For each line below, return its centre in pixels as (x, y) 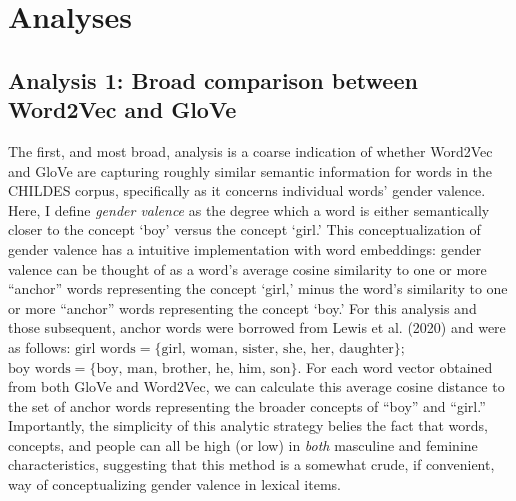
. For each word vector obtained (395, 366)
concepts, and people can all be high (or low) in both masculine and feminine (243, 444)
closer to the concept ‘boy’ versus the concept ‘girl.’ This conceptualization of (244, 229)
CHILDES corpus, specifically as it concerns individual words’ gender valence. (247, 190)
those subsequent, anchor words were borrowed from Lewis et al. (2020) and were (257, 327)
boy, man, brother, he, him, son (193, 368)
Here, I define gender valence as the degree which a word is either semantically (249, 209)
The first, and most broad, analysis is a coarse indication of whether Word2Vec (250, 150)
